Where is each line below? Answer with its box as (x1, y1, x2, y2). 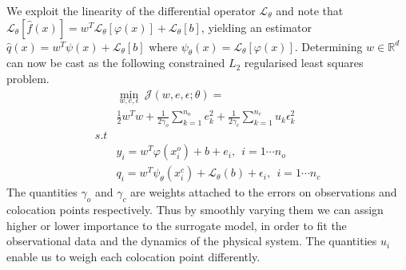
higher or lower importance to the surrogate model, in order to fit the (6, 216, 347, 233)
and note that (276, 2, 344, 18)
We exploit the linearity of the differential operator (6, 2, 256, 18)
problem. (6, 69, 50, 86)
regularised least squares (244, 54, 364, 71)
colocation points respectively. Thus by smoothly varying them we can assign (6, 201, 384, 218)
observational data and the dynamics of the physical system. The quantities (6, 232, 377, 249)
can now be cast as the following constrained (6, 54, 225, 71)
